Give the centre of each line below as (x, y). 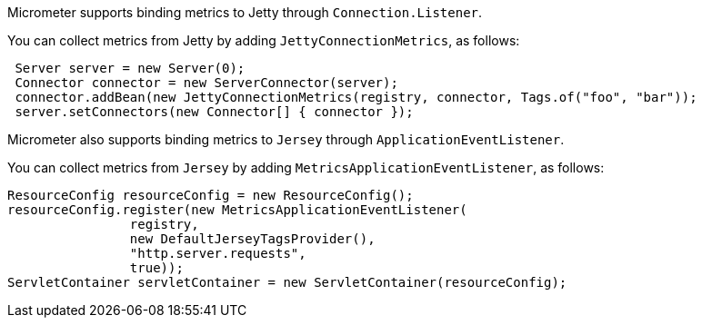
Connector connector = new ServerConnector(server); (206, 83)
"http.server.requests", (218, 253)
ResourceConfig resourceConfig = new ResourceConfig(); (211, 195)
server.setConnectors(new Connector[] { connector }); (214, 112)
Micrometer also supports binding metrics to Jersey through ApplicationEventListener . (286, 139)
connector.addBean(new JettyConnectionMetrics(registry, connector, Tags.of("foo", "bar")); (356, 97)
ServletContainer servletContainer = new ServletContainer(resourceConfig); (287, 282)
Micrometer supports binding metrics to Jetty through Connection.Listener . (245, 12)
